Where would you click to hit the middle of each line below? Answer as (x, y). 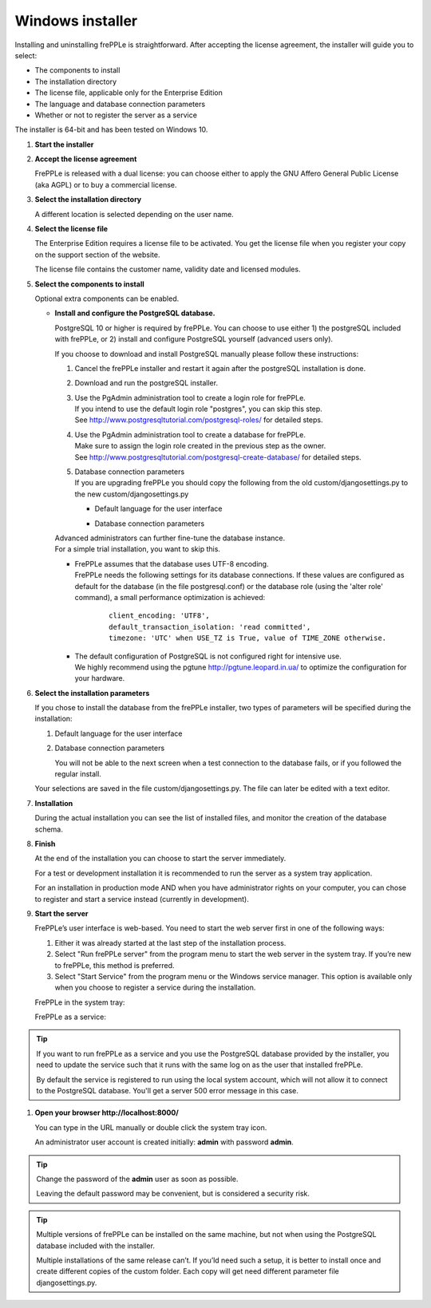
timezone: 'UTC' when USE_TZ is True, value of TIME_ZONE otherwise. (248, 638)
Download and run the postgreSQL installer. (146, 383)
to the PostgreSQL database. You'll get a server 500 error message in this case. (167, 1091)
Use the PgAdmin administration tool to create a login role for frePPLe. (190, 397)
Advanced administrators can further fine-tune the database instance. (170, 538)
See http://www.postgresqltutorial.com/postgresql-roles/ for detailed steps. (199, 420)
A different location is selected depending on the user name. (134, 214)
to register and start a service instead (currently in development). (142, 899)
